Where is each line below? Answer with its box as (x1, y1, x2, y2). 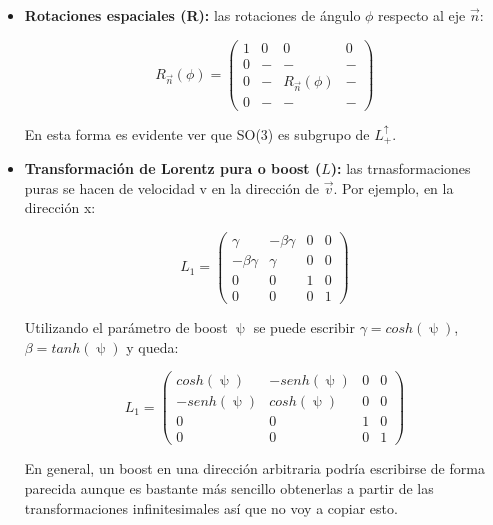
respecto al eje (378, 5, 466, 25)
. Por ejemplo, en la (333, 177, 454, 198)
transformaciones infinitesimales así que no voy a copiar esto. (24, 497, 398, 518)
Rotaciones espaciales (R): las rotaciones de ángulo (24, 5, 361, 25)
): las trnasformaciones (330, 157, 471, 178)
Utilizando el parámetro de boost (24, 316, 228, 337)
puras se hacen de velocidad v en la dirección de (24, 177, 320, 198)
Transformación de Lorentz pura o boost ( (24, 157, 322, 178)
